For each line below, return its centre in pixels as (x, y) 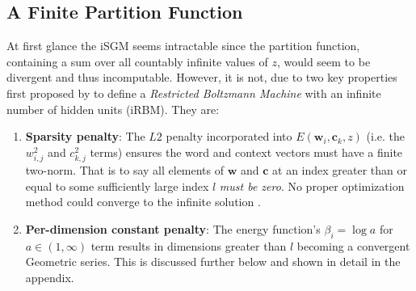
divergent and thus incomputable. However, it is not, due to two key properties (202, 77)
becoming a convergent (353, 245)
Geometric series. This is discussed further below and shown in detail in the (213, 261)
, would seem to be (324, 61)
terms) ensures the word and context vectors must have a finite (246, 152)
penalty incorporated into (229, 136)
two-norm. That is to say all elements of (125, 169)
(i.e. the (385, 136)
